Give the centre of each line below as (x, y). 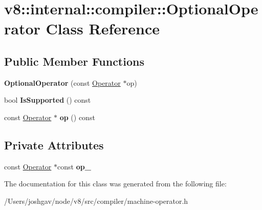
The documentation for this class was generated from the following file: (115, 184)
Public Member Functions (74, 61)
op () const (77, 117)
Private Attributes (54, 145)
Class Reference (103, 28)
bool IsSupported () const (48, 100)
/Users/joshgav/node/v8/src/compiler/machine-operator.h (96, 201)
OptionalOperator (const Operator (62, 82)
